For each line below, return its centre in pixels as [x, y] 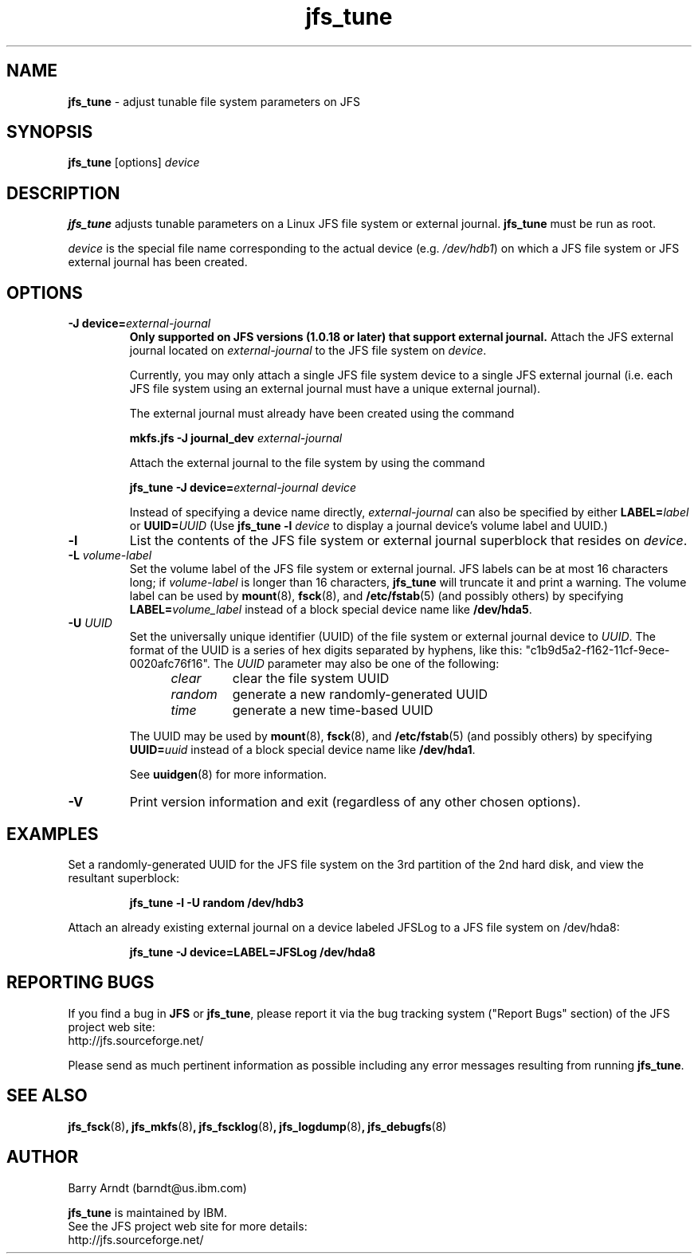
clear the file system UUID [311, 679]
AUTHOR [43, 1157]
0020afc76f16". [170, 664]
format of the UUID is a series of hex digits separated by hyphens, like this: [326, 650]
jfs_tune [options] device [134, 163]
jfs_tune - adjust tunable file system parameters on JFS [214, 101]
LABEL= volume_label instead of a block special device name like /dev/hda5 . [331, 610]
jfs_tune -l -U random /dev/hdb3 [217, 902]
